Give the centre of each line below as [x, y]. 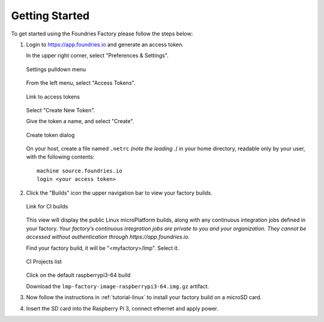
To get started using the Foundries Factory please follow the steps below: [102, 34]
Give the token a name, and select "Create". [80, 121]
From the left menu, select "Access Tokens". [81, 83]
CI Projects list [44, 261]
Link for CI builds [47, 207]
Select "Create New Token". [61, 110]
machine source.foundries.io [79, 171]
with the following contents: [60, 157]
